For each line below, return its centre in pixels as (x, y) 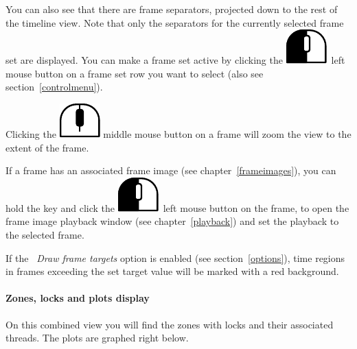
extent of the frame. (47, 147)
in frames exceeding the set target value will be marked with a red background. (172, 271)
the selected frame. (45, 234)
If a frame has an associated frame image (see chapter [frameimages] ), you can (171, 170)
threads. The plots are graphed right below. (97, 338)
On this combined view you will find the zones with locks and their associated (170, 324)
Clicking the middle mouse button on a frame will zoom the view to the (178, 133)
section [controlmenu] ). (54, 87)
